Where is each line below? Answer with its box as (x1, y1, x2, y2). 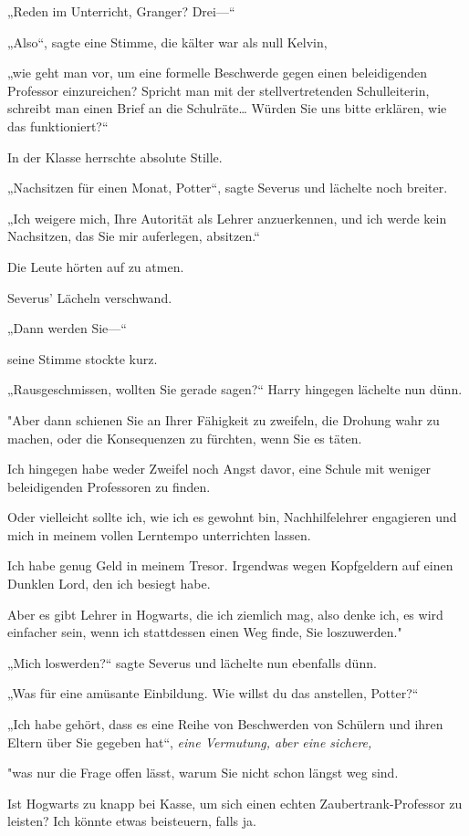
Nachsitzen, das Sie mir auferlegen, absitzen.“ (7, 226, 260, 246)
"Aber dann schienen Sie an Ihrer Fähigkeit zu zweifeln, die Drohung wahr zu (7, 410, 440, 429)
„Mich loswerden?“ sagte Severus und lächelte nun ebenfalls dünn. (7, 653, 377, 672)
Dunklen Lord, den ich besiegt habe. (7, 574, 211, 593)
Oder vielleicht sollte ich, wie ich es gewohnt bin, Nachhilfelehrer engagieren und (7, 507, 457, 527)
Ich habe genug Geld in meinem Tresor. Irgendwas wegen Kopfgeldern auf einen (7, 556, 453, 575)
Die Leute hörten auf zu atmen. (7, 256, 184, 276)
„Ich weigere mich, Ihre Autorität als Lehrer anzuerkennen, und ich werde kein (7, 208, 447, 227)
